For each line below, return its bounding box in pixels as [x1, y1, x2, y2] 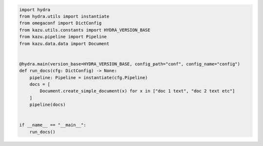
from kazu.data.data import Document [19, 41, 110, 46]
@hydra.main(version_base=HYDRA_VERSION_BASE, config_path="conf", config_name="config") [19, 61, 241, 66]
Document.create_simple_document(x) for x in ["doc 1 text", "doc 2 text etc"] [39, 88, 235, 94]
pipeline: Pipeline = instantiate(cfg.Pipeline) [29, 75, 148, 80]
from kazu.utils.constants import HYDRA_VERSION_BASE [19, 27, 150, 32]
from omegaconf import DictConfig [19, 20, 102, 26]
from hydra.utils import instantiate [19, 14, 110, 19]
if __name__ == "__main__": [19, 122, 86, 128]
